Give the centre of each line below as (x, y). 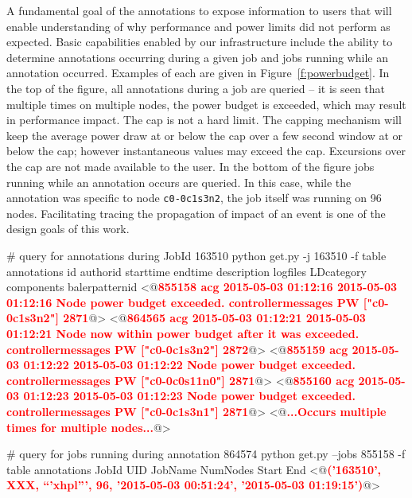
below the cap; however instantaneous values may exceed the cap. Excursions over (206, 151)
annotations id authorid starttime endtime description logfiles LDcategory (187, 271)
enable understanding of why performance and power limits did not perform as (198, 26)
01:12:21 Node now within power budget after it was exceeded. (183, 333)
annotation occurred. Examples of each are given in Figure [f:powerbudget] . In (198, 73)
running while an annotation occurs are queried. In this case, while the (179, 182)
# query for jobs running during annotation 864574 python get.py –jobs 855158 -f (206, 454)
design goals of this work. (68, 229)
